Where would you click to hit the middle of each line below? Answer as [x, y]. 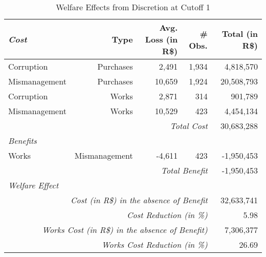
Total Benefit [184, 170]
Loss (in [161, 39]
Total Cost [189, 126]
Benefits [23, 141]
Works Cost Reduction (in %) [154, 244]
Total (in [240, 33]
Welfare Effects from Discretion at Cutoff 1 [133, 7]
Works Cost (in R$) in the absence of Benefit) [125, 230]
